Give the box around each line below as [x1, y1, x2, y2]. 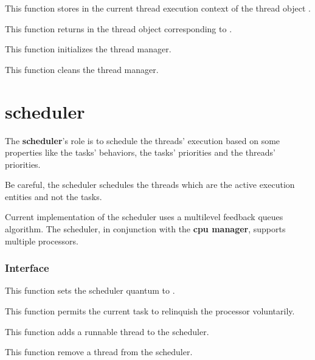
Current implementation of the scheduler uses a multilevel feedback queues [5, 210, 283, 223]
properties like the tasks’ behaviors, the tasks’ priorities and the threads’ [5, 146, 275, 159]
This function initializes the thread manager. [5, 43, 171, 55]
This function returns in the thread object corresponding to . [5, 22, 232, 35]
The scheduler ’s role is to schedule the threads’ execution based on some [5, 134, 280, 147]
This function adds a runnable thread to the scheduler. [5, 325, 209, 337]
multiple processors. [5, 234, 78, 247]
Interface [5, 260, 49, 275]
